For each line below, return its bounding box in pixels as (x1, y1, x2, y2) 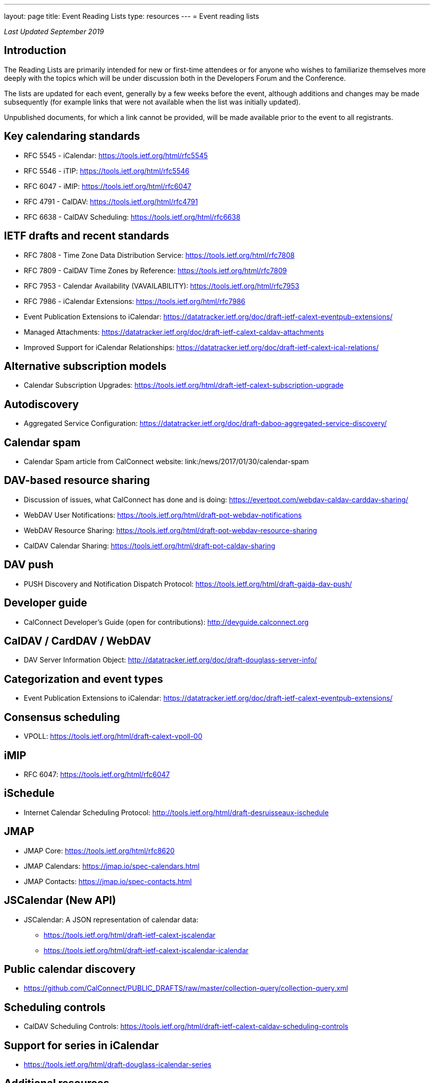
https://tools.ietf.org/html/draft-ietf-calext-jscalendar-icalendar (44, 946, 249, 955)
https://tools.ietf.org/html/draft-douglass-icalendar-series (24, 1060, 212, 1069)
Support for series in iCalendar (4, 1039, 159, 1052)
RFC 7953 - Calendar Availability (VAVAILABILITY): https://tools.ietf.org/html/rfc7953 (24, 281, 299, 290)
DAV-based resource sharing (4, 474, 150, 487)
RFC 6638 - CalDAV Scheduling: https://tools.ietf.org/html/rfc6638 (24, 212, 241, 221)
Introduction (4, 44, 66, 57)
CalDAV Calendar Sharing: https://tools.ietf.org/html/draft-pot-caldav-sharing (24, 541, 275, 550)
